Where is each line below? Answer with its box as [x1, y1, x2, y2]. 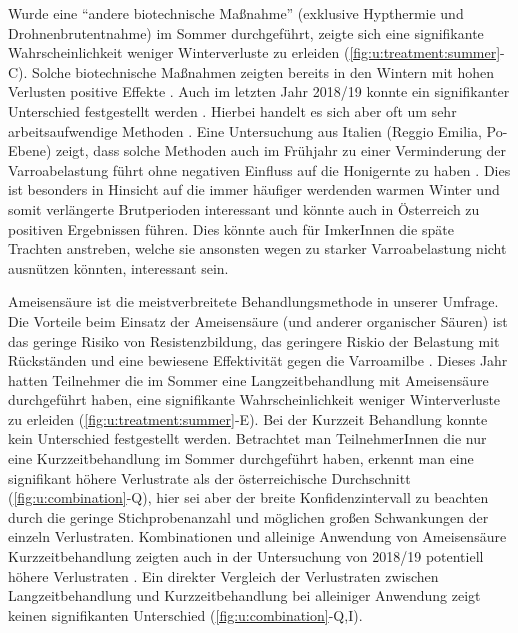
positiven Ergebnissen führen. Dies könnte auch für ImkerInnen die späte [8, 218, 454, 239]
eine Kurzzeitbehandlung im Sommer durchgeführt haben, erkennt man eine [8, 448, 474, 469]
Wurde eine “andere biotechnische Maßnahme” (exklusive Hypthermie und [8, 3, 464, 23]
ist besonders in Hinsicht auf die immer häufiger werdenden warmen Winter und [8, 179, 500, 200]
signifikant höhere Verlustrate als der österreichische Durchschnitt [8, 467, 411, 488]
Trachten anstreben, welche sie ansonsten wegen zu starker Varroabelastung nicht [8, 238, 507, 259]
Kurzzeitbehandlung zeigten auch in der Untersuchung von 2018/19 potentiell [8, 546, 484, 567]
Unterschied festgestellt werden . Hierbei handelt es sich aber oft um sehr [8, 100, 457, 121]
